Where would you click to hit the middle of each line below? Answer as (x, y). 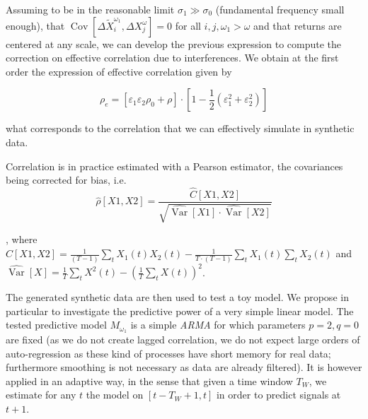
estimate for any (41, 395)
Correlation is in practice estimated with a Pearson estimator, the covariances (174, 166)
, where (22, 239)
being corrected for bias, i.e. (66, 180)
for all (188, 25)
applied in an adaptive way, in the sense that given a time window (149, 380)
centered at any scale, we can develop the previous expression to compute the (174, 43)
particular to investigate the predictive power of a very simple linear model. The (180, 311)
